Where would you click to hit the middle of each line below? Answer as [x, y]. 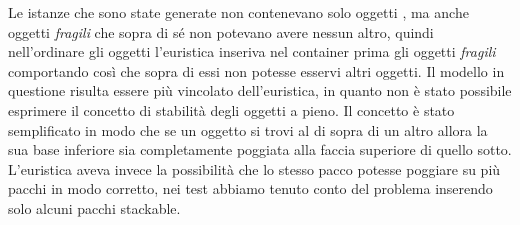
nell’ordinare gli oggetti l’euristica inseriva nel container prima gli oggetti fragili [252, 51]
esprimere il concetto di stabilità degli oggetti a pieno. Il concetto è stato [231, 109]
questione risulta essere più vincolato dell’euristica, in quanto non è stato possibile [260, 90]
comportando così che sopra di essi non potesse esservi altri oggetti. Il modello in [256, 70]
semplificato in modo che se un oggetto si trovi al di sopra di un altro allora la [248, 129]
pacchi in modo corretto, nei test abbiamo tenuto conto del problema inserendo [250, 188]
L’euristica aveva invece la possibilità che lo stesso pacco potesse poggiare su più [254, 168]
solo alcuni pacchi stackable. [94, 207]
